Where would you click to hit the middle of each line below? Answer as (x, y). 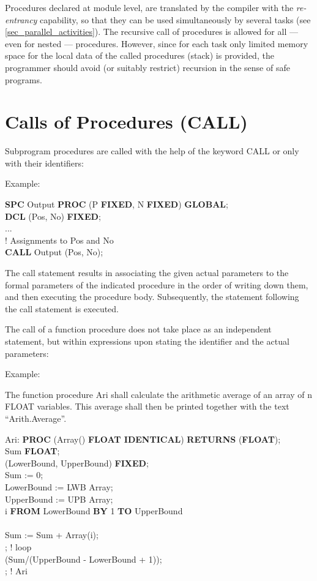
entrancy (21, 19)
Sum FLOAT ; (32, 451)
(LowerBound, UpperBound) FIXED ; (77, 463)
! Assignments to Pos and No (59, 240)
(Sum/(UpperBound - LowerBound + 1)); (84, 559)
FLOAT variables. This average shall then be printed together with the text (147, 406)
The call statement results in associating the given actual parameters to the (147, 273)
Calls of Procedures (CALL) (126, 122)
